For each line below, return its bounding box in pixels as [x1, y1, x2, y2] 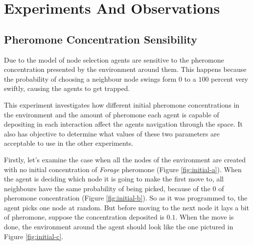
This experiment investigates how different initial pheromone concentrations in [4, 99, 240, 110]
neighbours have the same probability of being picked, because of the [4, 183, 210, 193]
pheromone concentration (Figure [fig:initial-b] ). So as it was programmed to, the [4, 193, 248, 203]
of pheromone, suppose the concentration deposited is [4, 212, 164, 222]
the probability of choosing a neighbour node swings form [4, 73, 177, 84]
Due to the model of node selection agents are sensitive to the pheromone [4, 54, 224, 65]
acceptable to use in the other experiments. [4, 138, 134, 148]
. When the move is [175, 212, 234, 222]
